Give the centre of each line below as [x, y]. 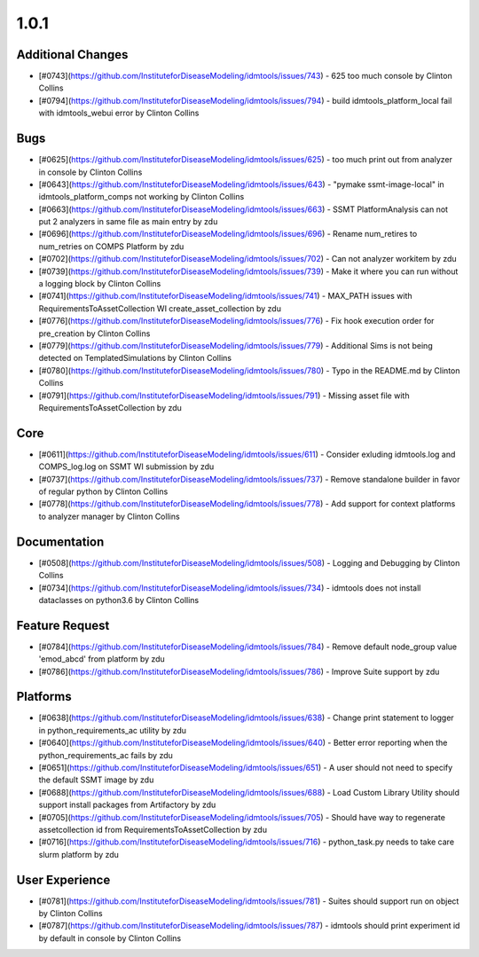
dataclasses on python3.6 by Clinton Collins [119, 600]
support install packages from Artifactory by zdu [127, 805]
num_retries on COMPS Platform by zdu [111, 246]
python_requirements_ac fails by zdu [106, 755]
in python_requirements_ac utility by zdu [112, 730]
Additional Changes [72, 55]
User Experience [63, 879]
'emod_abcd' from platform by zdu [102, 659]
